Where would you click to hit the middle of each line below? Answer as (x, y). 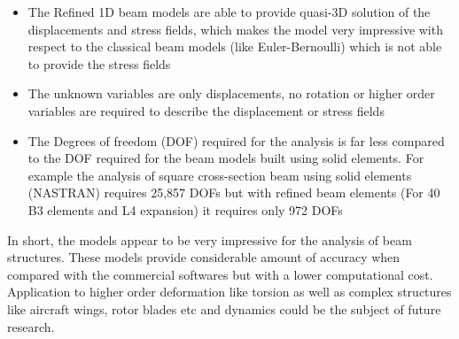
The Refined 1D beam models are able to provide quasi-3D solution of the (229, 12)
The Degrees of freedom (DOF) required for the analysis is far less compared (236, 140)
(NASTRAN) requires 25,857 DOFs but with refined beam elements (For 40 (234, 193)
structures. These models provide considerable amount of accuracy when (204, 257)
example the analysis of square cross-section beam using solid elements (220, 175)
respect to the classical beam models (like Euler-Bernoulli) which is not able (235, 46)
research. (31, 326)
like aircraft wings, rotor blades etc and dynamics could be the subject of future (224, 308)
